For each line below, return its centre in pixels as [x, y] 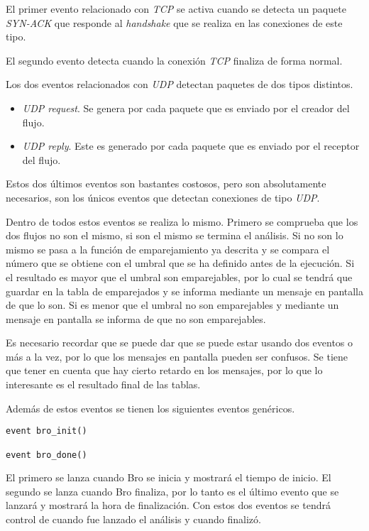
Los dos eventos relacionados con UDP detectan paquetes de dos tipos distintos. [180, 84]
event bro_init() [46, 431]
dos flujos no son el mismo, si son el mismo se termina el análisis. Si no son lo [175, 235]
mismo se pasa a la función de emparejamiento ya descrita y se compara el [168, 249]
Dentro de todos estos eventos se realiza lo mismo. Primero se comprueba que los [182, 221]
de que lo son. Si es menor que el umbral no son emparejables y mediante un [172, 305]
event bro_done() [46, 455]
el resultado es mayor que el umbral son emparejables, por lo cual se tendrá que [179, 277]
